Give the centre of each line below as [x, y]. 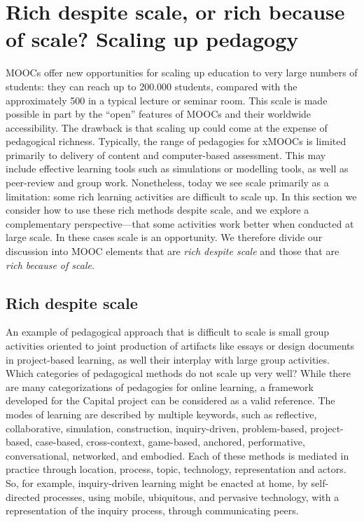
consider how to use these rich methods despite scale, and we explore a [157, 210]
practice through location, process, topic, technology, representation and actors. [176, 469]
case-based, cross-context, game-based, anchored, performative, [170, 442]
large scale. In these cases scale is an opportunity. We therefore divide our [164, 237]
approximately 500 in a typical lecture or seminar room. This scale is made [167, 100]
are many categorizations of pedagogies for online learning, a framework [160, 386]
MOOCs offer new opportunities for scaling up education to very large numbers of [182, 73]
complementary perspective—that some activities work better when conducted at [180, 223]
